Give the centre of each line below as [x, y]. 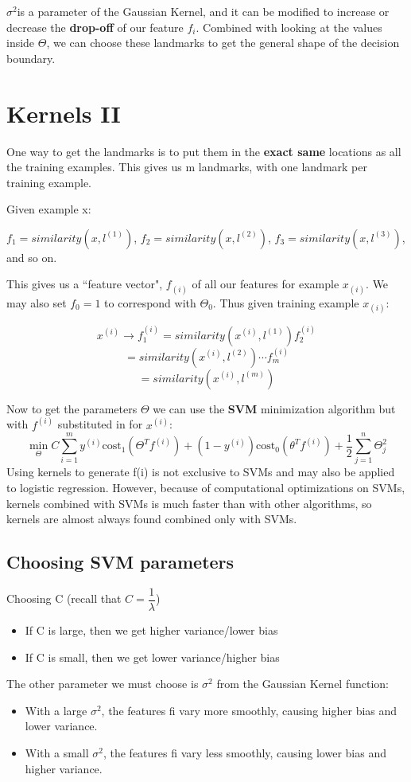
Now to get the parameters [72, 408]
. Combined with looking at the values [289, 27]
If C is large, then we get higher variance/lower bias [151, 630]
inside [21, 43]
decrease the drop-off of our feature [95, 27]
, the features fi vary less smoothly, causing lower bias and [244, 753]
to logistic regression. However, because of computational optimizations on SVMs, [206, 487]
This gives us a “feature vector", [85, 284]
